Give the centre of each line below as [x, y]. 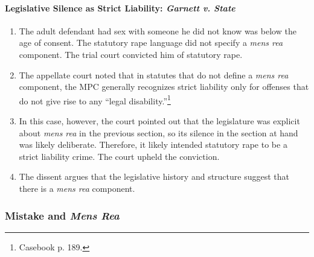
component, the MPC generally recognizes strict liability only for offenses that [164, 87]
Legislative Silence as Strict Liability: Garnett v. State [120, 8]
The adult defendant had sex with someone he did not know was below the [158, 30]
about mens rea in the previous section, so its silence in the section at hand [159, 132]
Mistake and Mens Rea [62, 215]
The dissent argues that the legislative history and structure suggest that [154, 176]
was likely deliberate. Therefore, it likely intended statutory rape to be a [153, 144]
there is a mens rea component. [77, 188]
